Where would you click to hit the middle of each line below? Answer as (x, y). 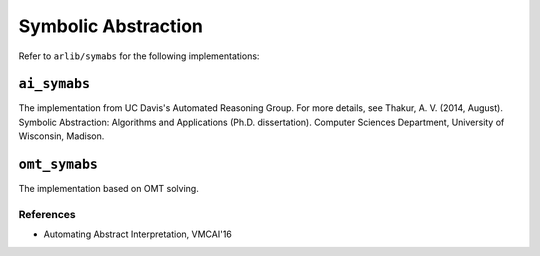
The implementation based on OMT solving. (108, 189)
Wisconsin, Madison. (61, 136)
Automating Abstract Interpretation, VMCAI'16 (137, 234)
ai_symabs (54, 84)
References (47, 214)
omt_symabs (58, 164)
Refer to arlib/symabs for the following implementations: (139, 56)
